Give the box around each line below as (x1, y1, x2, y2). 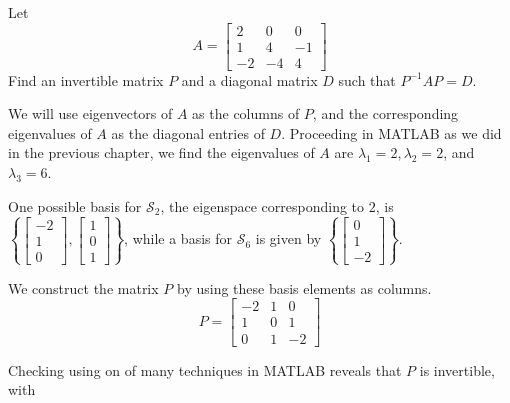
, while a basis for (124, 228, 232, 249)
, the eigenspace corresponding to (160, 195, 365, 216)
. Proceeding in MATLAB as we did (281, 122, 502, 143)
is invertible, (419, 359, 495, 380)
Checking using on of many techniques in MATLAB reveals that (8, 359, 402, 380)
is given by (255, 228, 322, 249)
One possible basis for (8, 195, 142, 216)
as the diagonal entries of (111, 122, 265, 143)
